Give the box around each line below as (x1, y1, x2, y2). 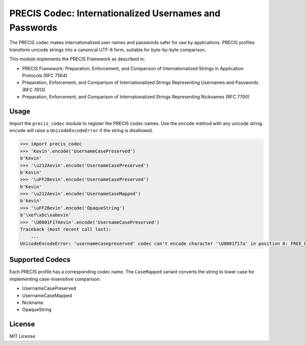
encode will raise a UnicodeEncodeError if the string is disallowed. (9, 128, 154, 134)
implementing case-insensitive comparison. (9, 276, 101, 282)
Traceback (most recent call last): (20, 227, 112, 232)
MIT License (9, 333, 36, 339)
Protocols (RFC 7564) (22, 72, 68, 78)
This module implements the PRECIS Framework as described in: (9, 56, 145, 62)
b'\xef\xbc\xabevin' (20, 212, 71, 218)
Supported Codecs (9, 256, 71, 264)
